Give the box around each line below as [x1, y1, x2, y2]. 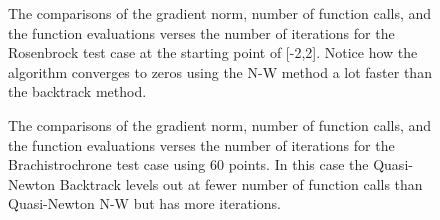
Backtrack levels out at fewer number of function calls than [59, 173, 423, 194]
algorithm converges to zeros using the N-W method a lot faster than [8, 61, 432, 82]
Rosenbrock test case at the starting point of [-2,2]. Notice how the [8, 42, 418, 63]
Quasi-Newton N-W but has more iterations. [8, 193, 281, 214]
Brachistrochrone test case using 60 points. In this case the [8, 154, 369, 175]
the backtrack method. [8, 81, 147, 102]
